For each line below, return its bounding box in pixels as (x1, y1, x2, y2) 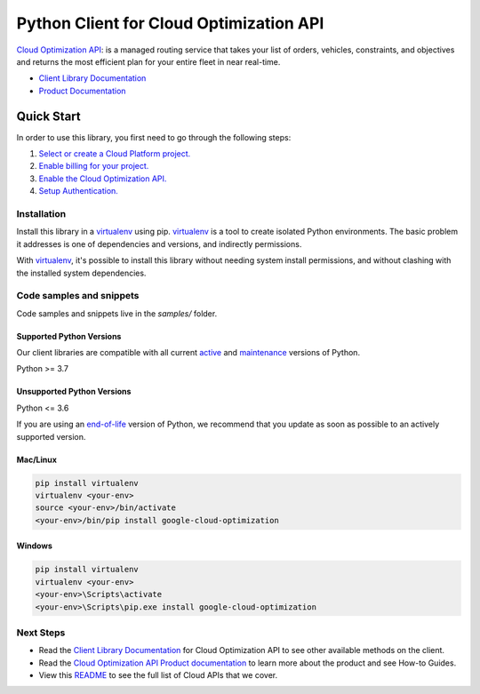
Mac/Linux (16, 454, 58, 465)
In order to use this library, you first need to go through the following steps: (16, 132, 292, 142)
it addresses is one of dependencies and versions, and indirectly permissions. (16, 238, 302, 249)
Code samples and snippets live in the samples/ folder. (16, 307, 218, 319)
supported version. (16, 431, 86, 442)
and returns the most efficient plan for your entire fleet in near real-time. (16, 56, 281, 67)
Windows (16, 540, 52, 551)
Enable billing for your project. (38, 161, 149, 172)
